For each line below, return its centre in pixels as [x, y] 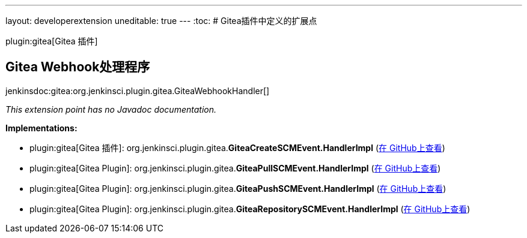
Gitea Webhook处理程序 [78, 67]
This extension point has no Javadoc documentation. [111, 109]
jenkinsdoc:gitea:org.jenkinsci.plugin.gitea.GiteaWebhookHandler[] [138, 91]
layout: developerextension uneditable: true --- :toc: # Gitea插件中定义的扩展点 [161, 21]
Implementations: [41, 128]
